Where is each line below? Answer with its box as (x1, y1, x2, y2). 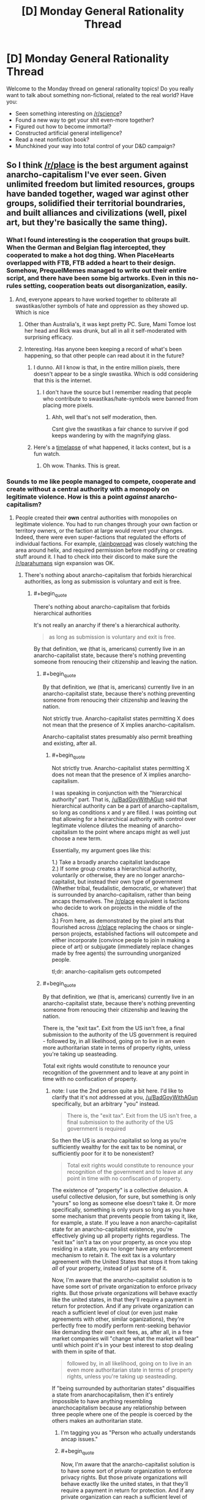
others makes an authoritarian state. (51, 1417, 143, 1425)
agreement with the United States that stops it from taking (51, 1258, 198, 1266)
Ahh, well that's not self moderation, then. (51, 413, 157, 420)
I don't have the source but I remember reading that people (42, 388, 192, 396)
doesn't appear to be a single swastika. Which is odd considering (33, 370, 198, 377)
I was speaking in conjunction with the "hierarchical (51, 789, 182, 796)
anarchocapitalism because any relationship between (51, 1404, 187, 1411)
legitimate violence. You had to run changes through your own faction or (15, 520, 198, 527)
